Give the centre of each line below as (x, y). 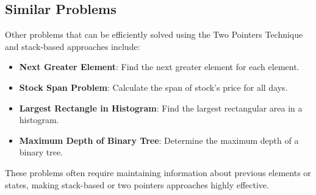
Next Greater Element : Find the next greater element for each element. (159, 67)
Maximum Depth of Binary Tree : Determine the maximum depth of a (159, 140)
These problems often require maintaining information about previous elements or (158, 172)
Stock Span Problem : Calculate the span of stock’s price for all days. (153, 87)
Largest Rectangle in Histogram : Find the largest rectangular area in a (161, 108)
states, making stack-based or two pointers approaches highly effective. (137, 184)
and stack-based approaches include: (73, 46)
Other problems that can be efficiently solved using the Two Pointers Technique (154, 34)
